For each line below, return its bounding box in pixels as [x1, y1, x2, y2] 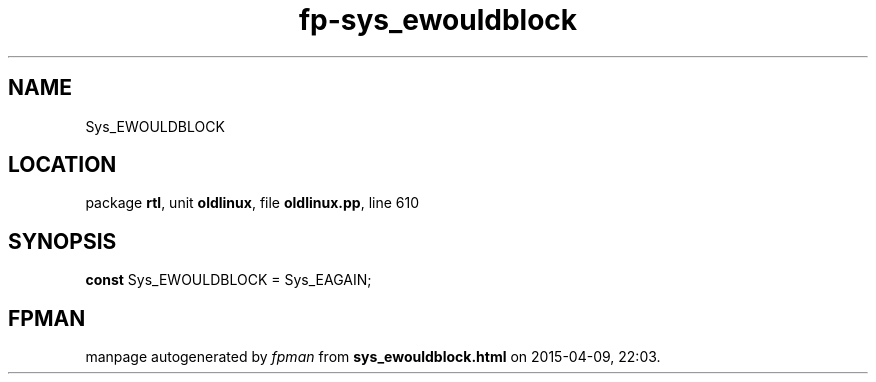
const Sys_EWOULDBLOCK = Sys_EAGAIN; [85, 271, 372, 289]
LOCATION [8, 152, 117, 178]
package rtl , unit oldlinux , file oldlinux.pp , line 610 [85, 194, 419, 212]
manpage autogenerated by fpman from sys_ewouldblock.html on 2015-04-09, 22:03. [85, 348, 661, 366]
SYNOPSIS [8, 228, 117, 254]
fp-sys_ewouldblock [298, 3, 578, 37]
